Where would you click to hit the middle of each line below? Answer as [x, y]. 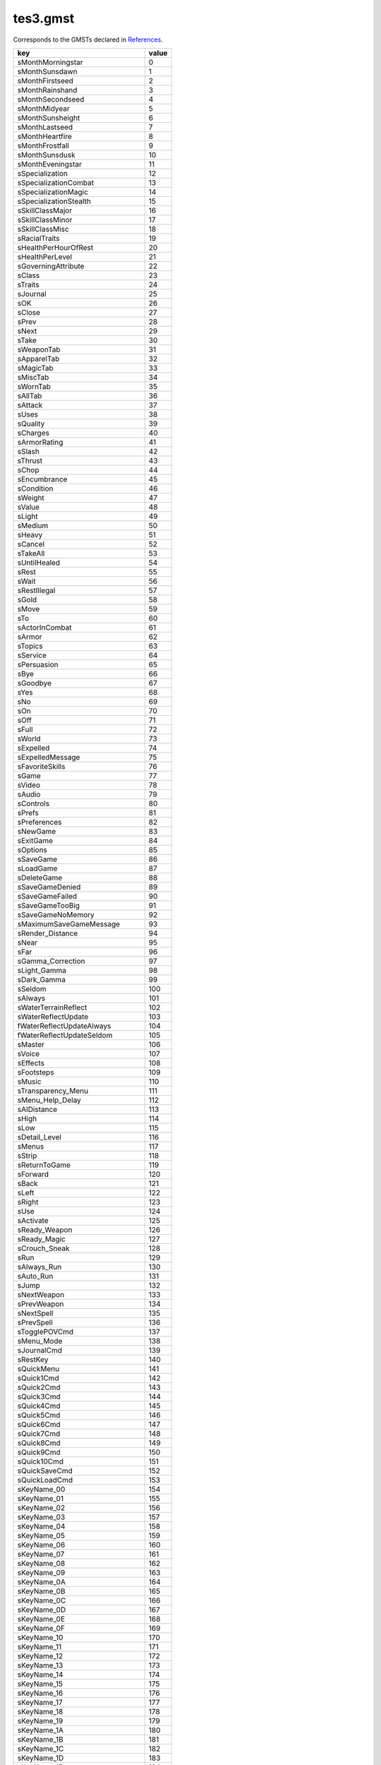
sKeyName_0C [42, 1601]
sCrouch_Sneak [43, 1248]
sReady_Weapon [45, 1230]
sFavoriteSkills [41, 766]
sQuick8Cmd [39, 1442]
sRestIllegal [36, 590]
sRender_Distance [48, 933]
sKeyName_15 [40, 1684]
